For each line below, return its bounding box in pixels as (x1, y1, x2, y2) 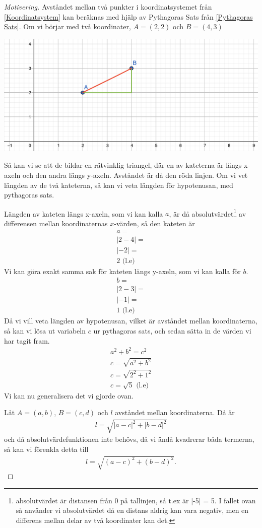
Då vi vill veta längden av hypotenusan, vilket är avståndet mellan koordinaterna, (4, 315, 257, 326)
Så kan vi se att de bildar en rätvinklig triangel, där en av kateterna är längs (4, 160, 242, 170)
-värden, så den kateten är (114, 218, 195, 228)
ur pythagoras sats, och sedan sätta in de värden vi (93, 325, 251, 336)
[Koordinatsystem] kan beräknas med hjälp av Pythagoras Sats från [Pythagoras (4, 11, 253, 22)
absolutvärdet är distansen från (16, 495, 112, 505)
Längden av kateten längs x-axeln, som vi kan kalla (4, 208, 163, 219)
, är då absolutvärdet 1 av (169, 207, 246, 219)
